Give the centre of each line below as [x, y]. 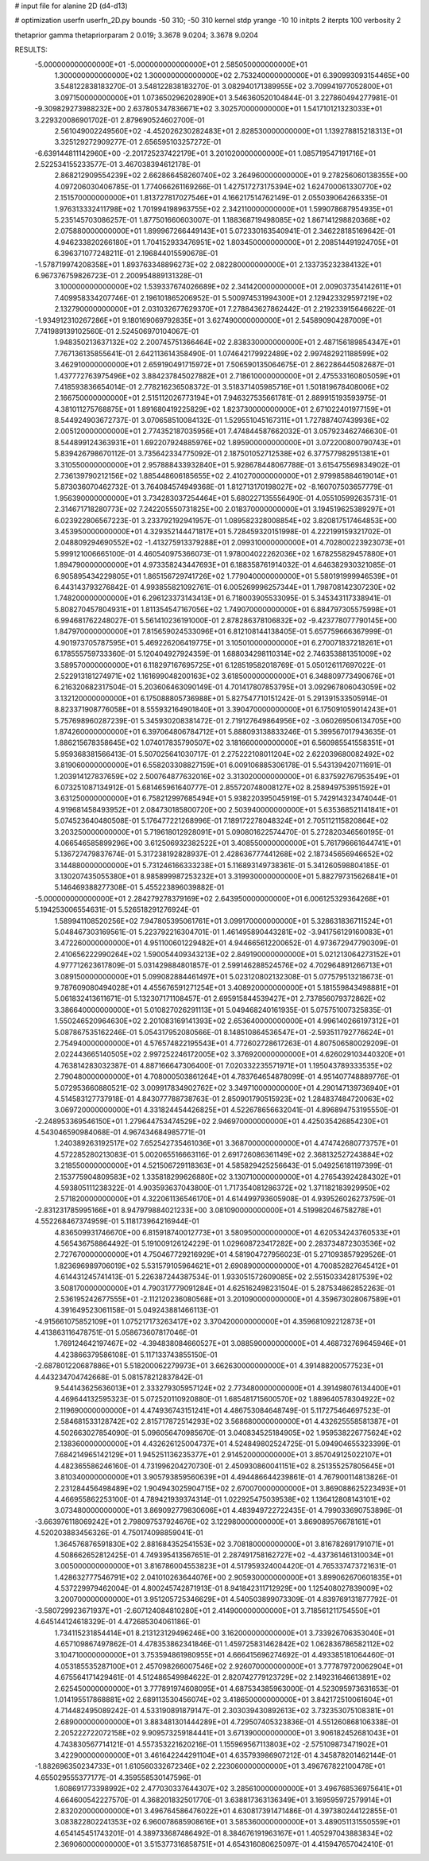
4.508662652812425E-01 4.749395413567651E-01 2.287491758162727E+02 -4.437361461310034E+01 [224, 1555]
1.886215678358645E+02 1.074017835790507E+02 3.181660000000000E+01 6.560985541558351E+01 [224, 742]
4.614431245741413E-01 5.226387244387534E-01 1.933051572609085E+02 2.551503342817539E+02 [224, 1277]
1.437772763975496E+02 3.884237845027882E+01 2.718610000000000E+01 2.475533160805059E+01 [227, 376]
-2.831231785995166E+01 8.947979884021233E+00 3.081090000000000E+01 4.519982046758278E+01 [208, 1210]
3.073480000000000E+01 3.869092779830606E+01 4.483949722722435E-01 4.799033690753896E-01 [228, 1510]
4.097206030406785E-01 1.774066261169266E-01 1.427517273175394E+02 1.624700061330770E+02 [223, 186]
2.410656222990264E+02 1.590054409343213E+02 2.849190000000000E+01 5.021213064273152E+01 [228, 954]
